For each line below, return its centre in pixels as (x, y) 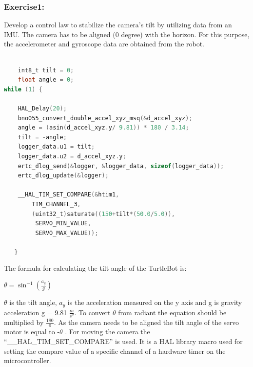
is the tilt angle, (33, 302)
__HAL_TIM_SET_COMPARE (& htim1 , (68, 195)
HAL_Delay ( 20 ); (42, 108)
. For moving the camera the (107, 332)
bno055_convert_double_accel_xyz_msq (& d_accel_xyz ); (105, 118)
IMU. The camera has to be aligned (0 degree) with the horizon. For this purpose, (127, 34)
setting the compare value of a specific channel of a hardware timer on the (115, 351)
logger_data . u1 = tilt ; (56, 147)
